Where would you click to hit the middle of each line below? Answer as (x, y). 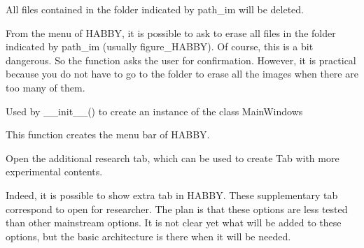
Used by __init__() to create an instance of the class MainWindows (154, 111)
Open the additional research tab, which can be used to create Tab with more (173, 158)
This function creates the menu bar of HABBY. (108, 134)
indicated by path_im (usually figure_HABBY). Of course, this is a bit (160, 46)
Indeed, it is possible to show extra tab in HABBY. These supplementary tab (172, 195)
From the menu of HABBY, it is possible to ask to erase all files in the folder (171, 32)
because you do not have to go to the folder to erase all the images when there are (182, 74)
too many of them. (45, 87)
